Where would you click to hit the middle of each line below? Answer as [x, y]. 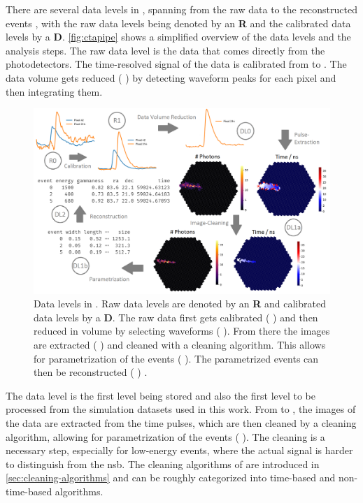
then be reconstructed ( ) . [91, 372]
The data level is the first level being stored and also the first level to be [161, 395]
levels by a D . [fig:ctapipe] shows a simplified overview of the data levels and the [178, 37]
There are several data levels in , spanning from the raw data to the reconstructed [181, 9]
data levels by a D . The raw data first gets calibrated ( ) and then [176, 317]
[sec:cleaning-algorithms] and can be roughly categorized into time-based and [171, 478]
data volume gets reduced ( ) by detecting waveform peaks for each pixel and [171, 77]
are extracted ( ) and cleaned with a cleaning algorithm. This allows [180, 344]
